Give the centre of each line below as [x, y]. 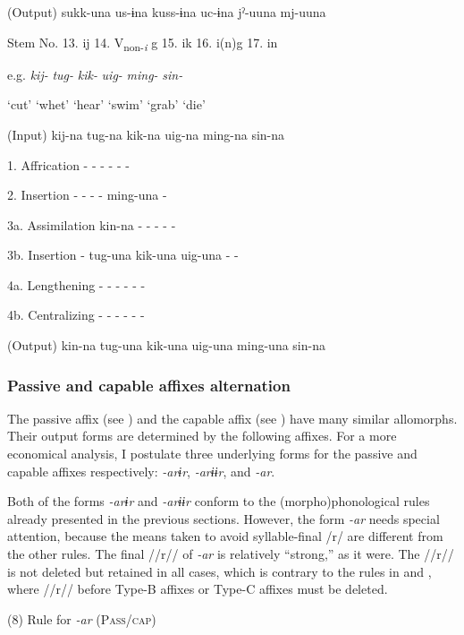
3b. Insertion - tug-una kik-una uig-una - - [123, 255]
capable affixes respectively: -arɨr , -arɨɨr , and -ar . [141, 471]
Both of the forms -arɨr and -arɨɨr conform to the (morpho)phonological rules [219, 501]
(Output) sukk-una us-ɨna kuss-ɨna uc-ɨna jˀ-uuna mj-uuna [167, 12]
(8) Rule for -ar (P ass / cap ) [82, 618]
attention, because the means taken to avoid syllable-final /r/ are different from [225, 536]
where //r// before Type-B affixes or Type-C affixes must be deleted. [198, 589]
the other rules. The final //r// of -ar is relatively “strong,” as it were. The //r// [231, 554]
